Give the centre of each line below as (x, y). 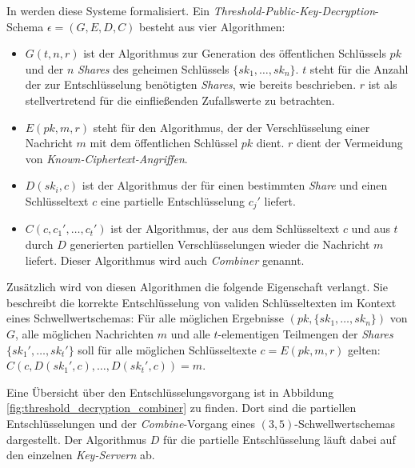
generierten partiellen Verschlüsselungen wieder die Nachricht (220, 244)
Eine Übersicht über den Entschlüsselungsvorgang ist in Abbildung (170, 392)
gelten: (364, 349)
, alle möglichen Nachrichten (85, 333)
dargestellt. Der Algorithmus (77, 439)
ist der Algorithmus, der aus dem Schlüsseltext (225, 228)
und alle (190, 333)
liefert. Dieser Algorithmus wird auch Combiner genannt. (165, 260)
